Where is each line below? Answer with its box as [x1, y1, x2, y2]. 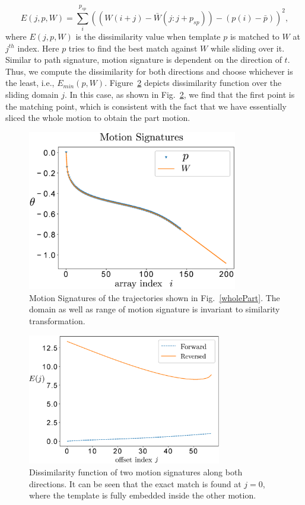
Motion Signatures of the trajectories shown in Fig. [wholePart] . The [29, 291, 280, 303]
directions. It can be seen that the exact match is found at [29, 477, 242, 490]
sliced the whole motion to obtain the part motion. [5, 111, 190, 124]
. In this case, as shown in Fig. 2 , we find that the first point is [65, 88, 295, 101]
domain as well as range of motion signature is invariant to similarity [29, 303, 280, 315]
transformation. [29, 315, 85, 327]
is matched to [230, 30, 279, 43]
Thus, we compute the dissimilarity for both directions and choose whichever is [5, 65, 293, 77]
